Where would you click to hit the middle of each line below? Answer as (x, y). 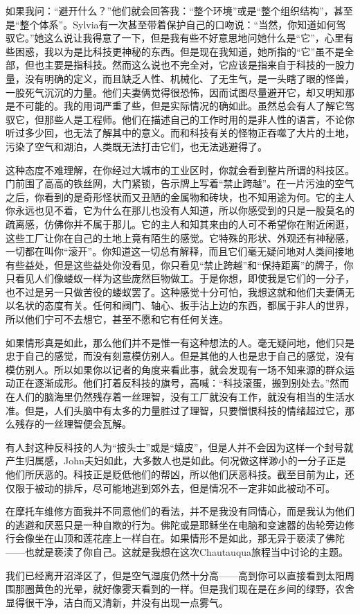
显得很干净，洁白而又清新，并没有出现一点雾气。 (117, 602)
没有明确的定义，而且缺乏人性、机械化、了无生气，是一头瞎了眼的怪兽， (189, 78)
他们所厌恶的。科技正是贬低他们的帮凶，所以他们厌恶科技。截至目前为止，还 (180, 474)
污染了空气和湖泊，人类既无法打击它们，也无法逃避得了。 (136, 146)
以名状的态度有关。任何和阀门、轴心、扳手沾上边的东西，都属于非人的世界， (180, 305)
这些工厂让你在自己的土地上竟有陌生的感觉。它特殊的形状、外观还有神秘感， (180, 237)
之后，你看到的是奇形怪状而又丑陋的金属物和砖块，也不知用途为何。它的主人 (180, 196)
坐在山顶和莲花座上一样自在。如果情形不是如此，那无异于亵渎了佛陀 (189, 538)
